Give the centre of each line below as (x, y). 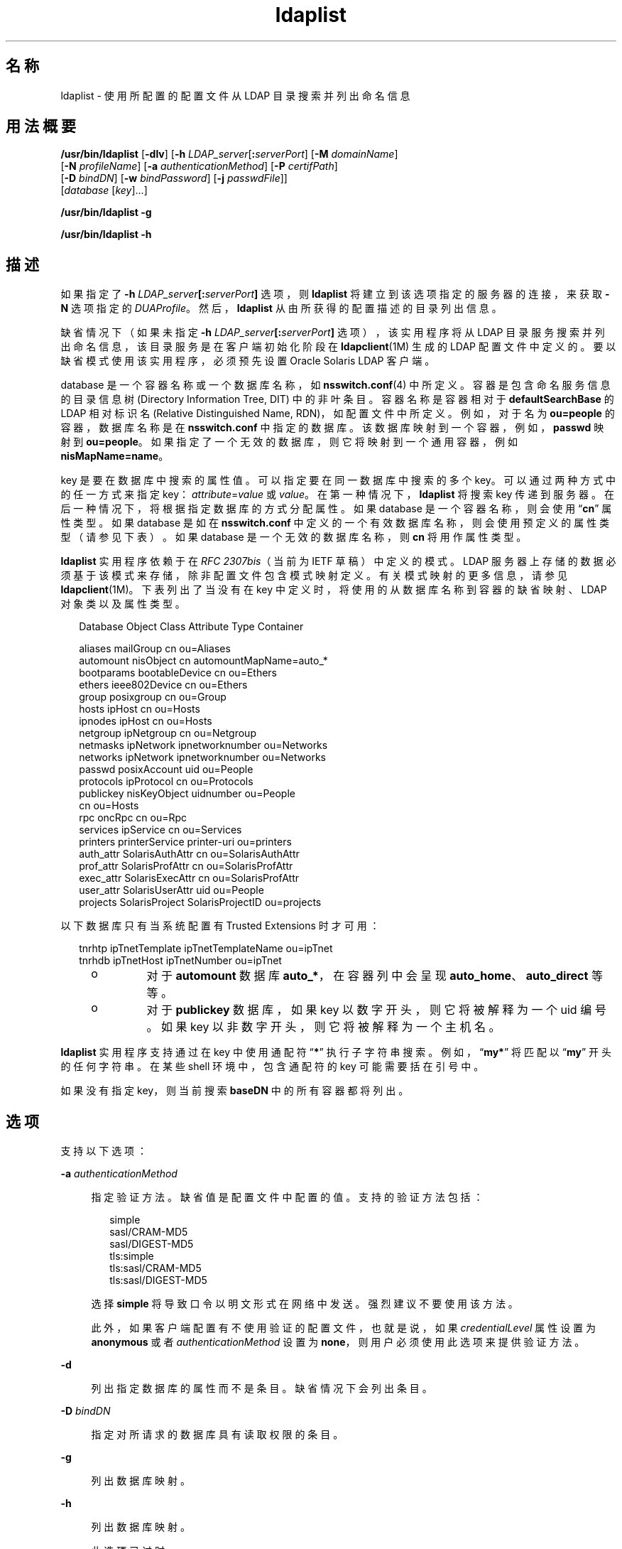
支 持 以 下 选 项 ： (104, 1151)
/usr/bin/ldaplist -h (106, 234)
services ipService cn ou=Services (160, 830)
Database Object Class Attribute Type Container (191, 627)
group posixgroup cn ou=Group (153, 697)
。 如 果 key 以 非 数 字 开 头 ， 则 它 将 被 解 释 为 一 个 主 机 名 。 (323, 1027)
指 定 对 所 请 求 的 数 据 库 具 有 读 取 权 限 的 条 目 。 (217, 1435)
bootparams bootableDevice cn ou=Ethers (178, 673)
